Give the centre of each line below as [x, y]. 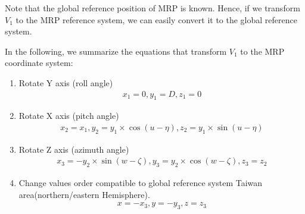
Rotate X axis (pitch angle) [69, 116]
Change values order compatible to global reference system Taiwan [141, 183]
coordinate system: [39, 63]
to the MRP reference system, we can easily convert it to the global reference [156, 19]
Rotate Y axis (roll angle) [66, 82]
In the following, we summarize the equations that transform [116, 51]
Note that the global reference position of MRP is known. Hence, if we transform [152, 8]
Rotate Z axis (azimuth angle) [74, 149]
